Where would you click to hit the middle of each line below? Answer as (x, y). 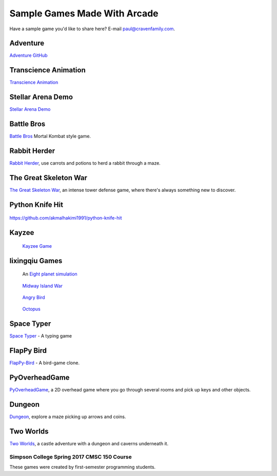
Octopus (31, 309)
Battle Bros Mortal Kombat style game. (50, 136)
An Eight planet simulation (50, 274)
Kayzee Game (37, 246)
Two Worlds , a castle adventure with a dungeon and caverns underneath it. (89, 443)
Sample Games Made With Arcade (84, 13)
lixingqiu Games (36, 261)
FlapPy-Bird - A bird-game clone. (44, 363)
